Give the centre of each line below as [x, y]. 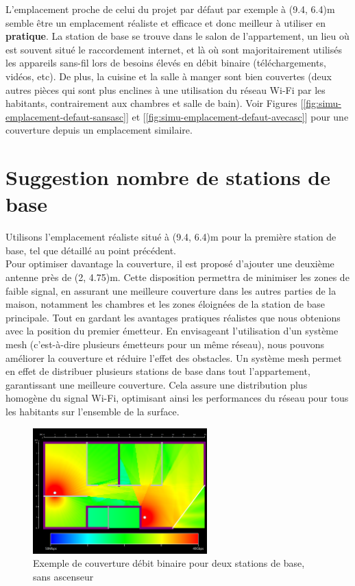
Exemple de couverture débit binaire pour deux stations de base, [169, 563]
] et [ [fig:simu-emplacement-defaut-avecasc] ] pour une [237, 116]
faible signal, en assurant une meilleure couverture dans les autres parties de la [171, 290]
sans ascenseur [63, 577]
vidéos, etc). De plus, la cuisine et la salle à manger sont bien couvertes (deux [169, 76]
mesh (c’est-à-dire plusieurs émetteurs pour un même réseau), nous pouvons [165, 344]
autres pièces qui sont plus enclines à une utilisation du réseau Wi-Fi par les [166, 89]
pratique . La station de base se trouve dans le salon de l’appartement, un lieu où [177, 36]
